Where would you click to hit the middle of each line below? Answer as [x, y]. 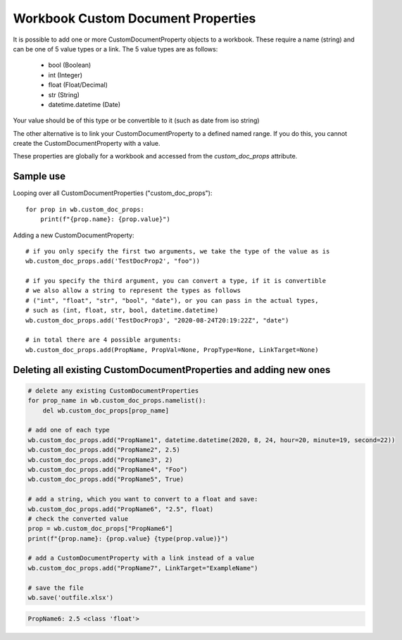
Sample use [39, 176]
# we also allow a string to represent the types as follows [133, 291]
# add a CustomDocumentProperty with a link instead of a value [141, 558]
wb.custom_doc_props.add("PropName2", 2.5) [104, 450]
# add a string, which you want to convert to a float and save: [143, 499]
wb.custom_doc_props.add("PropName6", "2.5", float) [121, 509]
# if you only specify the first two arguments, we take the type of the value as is [178, 251]
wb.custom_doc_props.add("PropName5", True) [106, 479]
